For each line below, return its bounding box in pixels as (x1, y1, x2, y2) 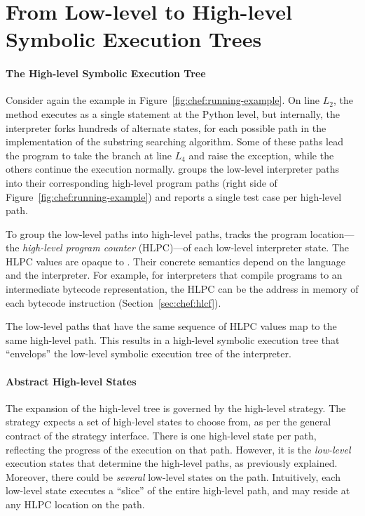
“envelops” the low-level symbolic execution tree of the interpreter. (6, 346, 291, 361)
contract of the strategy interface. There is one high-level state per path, (6, 428, 317, 443)
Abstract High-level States (6, 373, 137, 388)
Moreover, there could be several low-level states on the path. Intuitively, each (6, 469, 340, 484)
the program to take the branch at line (6, 147, 172, 162)
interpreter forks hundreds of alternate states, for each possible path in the (6, 120, 326, 135)
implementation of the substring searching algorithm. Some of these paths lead (6, 134, 343, 149)
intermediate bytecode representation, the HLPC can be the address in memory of (6, 282, 359, 296)
